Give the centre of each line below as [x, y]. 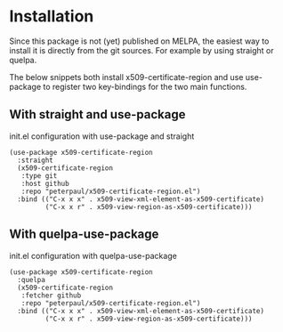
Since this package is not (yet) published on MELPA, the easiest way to [139, 41]
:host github [45, 183]
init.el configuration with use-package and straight [102, 136]
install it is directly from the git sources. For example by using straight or [141, 50]
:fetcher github [51, 296]
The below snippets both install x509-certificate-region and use [126, 77]
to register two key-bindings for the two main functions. [145, 86]
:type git [39, 175]
